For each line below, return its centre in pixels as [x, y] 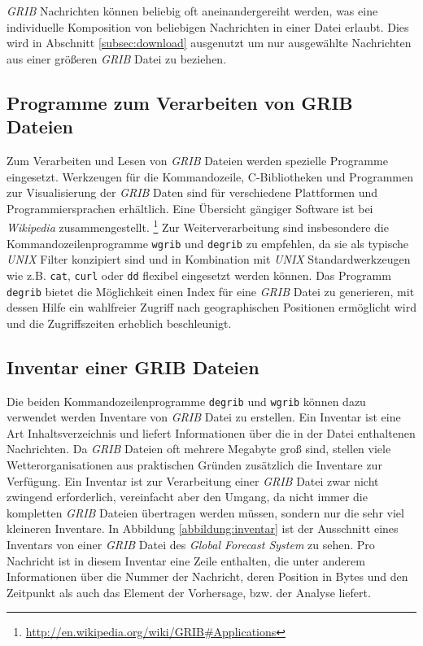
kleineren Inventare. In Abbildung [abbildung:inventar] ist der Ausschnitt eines [203, 528]
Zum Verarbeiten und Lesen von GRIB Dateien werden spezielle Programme [197, 160]
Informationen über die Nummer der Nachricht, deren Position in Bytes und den [207, 576]
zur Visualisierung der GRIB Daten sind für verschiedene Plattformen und [192, 192]
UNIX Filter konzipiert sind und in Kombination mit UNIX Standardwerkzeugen [209, 259]
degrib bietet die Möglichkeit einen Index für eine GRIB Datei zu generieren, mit [211, 291]
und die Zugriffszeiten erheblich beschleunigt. [119, 323]
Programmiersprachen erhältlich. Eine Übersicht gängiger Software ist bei [190, 208]
